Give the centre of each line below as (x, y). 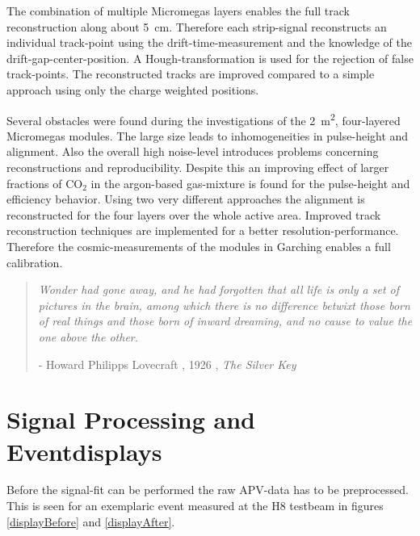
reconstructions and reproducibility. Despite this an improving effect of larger (198, 167)
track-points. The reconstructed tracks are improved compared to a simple (191, 74)
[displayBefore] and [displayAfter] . (91, 521)
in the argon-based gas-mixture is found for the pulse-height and (250, 183)
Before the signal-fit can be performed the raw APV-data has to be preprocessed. (208, 490)
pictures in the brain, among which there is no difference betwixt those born (224, 305)
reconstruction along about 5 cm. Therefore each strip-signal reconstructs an (197, 26)
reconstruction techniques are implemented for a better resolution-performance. (203, 230)
